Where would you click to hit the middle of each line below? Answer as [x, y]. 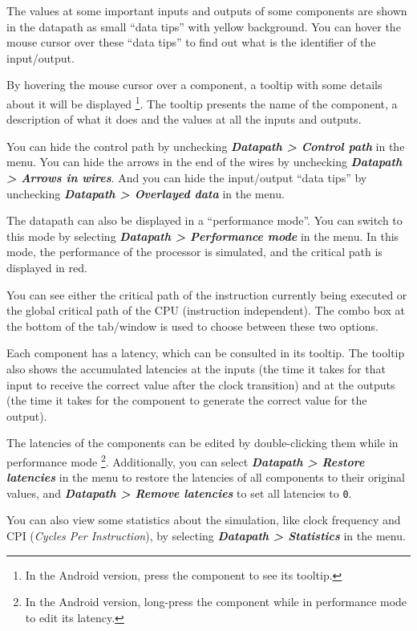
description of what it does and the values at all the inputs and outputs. [184, 119]
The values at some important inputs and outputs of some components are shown [207, 10]
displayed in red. [47, 267]
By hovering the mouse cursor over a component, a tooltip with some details [194, 85]
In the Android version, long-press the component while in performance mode [216, 602]
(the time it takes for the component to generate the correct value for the [187, 400]
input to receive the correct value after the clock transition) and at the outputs [201, 384]
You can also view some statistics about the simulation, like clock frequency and [204, 520]
